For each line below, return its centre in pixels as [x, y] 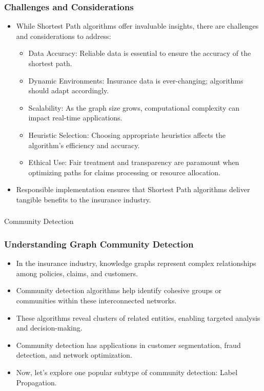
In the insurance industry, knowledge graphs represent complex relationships [136, 263]
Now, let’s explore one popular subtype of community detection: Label [127, 372]
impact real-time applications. [75, 118]
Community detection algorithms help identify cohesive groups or [119, 290]
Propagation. [36, 382]
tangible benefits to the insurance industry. [84, 199]
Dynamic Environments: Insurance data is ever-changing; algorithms [136, 80]
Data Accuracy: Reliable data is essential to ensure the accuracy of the [140, 53]
